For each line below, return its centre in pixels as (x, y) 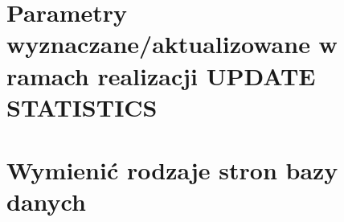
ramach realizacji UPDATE (161, 75)
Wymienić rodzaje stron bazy (172, 170)
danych (46, 201)
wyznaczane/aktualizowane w (172, 44)
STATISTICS (82, 107)
